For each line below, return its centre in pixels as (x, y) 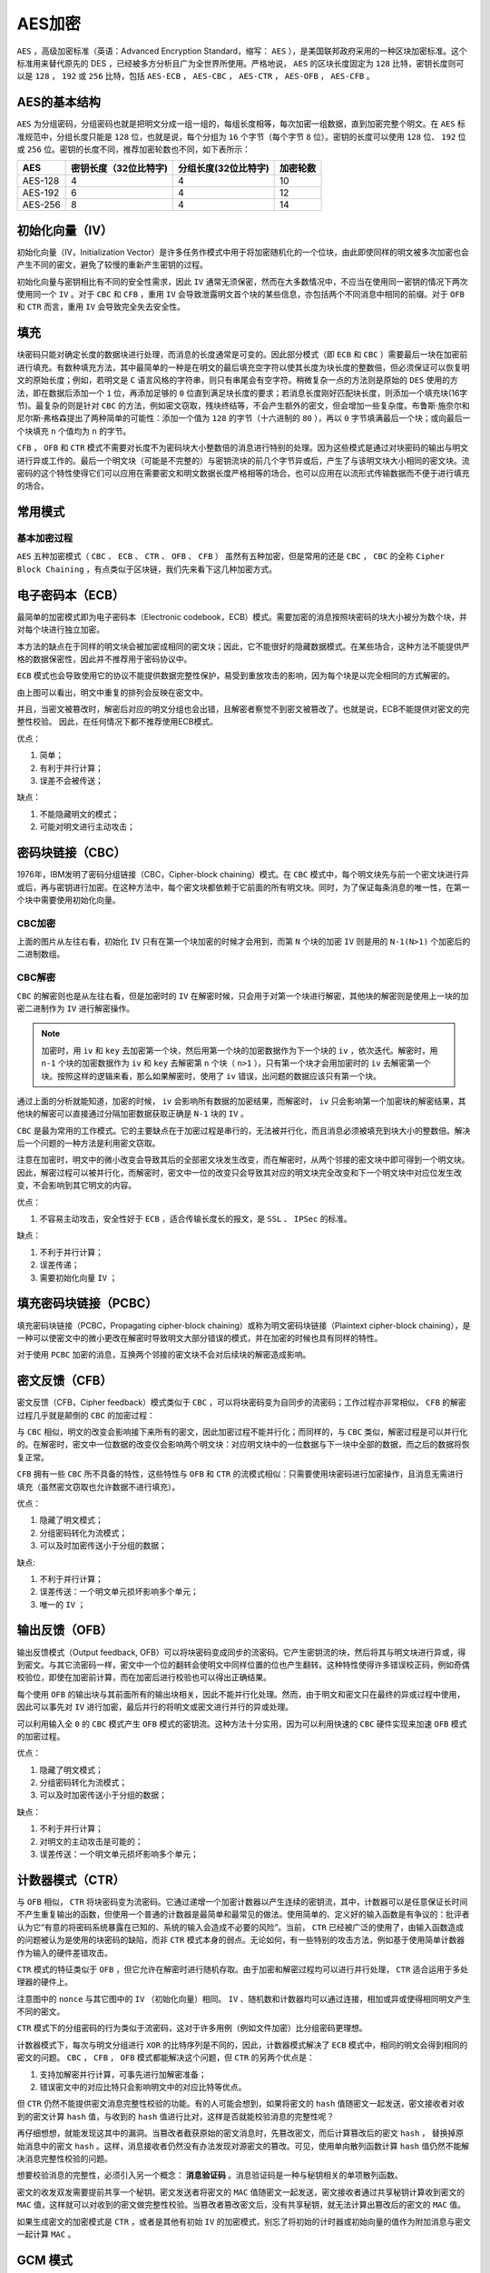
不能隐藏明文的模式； (79, 814)
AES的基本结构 (59, 102)
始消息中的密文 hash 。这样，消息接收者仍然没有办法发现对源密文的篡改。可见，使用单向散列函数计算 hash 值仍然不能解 (243, 2146)
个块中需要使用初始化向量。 (69, 899)
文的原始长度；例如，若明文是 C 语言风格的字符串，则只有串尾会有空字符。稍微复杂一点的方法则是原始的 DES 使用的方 (237, 380)
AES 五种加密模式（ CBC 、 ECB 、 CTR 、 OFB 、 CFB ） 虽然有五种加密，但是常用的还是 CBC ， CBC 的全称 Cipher (230, 556)
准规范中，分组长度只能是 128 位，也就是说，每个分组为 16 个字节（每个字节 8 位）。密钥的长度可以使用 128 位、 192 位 (241, 136)
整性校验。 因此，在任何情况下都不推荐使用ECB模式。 (117, 722)
